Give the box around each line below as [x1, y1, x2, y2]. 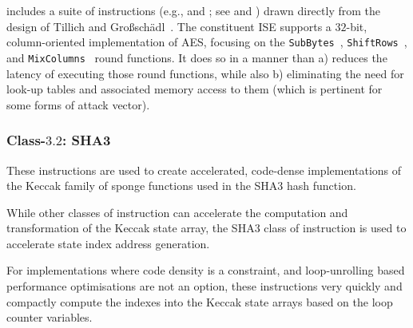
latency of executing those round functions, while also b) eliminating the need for [6, 65, 404, 81]
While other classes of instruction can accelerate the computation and [6, 204, 348, 220]
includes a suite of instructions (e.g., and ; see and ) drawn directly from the [6, 2, 380, 18]
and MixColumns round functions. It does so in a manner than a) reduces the [6, 49, 387, 65]
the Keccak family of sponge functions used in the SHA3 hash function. [6, 177, 356, 194]
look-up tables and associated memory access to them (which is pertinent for [6, 81, 383, 97]
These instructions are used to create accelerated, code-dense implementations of [6, 161, 402, 178]
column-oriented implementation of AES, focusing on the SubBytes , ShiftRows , [6, 34, 407, 50]
